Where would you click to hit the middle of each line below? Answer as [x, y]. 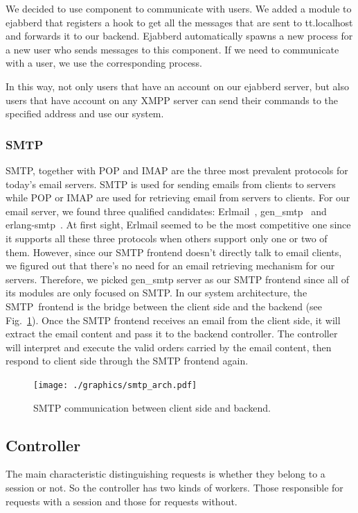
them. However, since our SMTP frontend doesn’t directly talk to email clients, [174, 252]
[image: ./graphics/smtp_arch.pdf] [115, 385]
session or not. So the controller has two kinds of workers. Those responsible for [174, 487]
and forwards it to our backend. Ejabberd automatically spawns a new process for [179, 36]
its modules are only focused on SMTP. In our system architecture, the [156, 293]
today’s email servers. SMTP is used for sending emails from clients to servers [171, 184]
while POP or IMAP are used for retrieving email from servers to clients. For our [178, 197]
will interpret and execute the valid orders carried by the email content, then [169, 347]
